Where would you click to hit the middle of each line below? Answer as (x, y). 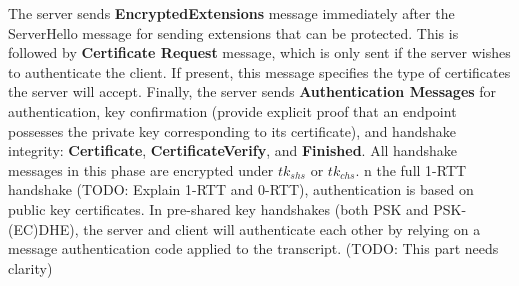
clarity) (30, 267)
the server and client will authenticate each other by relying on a (282, 228)
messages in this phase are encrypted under (141, 169)
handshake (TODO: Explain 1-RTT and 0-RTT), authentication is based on (241, 189)
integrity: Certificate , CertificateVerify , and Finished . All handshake (232, 150)
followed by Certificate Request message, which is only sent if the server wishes (259, 52)
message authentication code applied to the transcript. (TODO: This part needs (253, 248)
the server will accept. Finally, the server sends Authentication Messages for (252, 91)
